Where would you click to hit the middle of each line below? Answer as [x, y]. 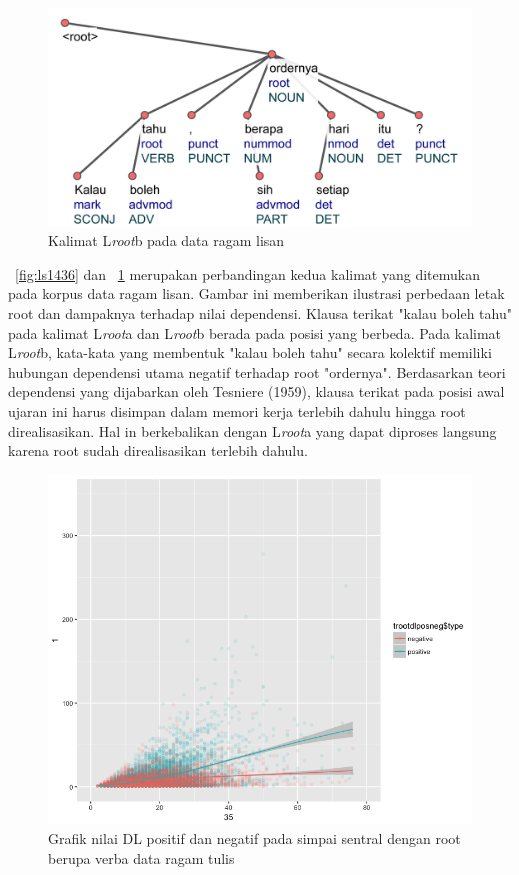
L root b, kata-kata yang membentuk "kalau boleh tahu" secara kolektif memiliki [250, 352]
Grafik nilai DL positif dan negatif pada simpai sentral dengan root [254, 837]
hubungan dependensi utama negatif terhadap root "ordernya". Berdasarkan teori [257, 371]
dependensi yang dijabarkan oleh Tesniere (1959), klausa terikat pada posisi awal [256, 391]
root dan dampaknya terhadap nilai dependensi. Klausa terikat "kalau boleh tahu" [260, 313]
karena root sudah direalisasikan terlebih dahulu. [158, 450]
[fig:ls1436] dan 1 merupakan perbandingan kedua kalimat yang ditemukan [247, 273]
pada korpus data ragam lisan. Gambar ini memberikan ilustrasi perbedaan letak [256, 293]
